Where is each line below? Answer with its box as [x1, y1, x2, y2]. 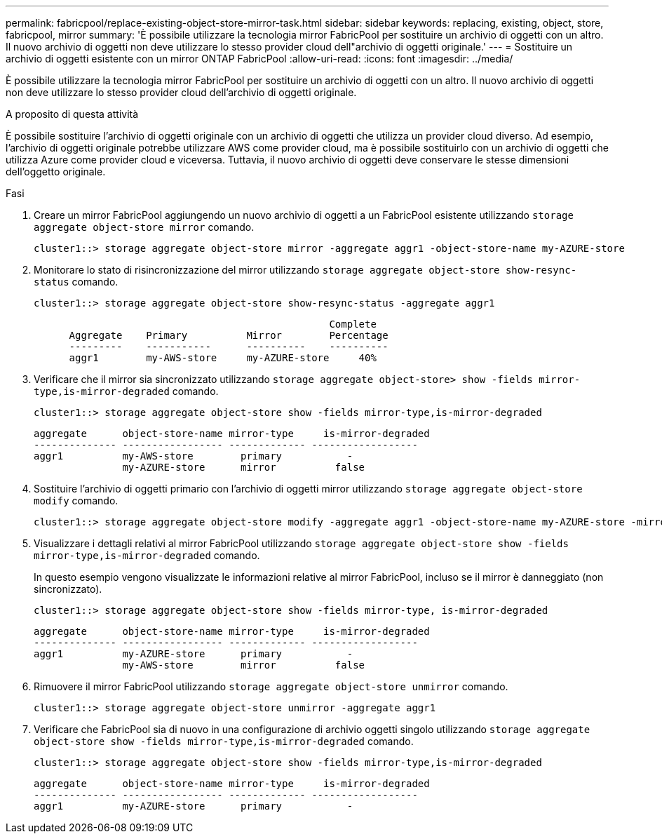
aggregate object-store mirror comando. [34, 221, 255, 233]
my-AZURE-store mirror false [122, 462, 365, 473]
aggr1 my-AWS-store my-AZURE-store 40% [69, 352, 377, 363]
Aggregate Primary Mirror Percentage [69, 330, 389, 341]
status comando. [34, 276, 119, 288]
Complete [329, 318, 377, 330]
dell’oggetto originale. [6, 166, 106, 177]
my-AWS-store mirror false [122, 659, 365, 671]
